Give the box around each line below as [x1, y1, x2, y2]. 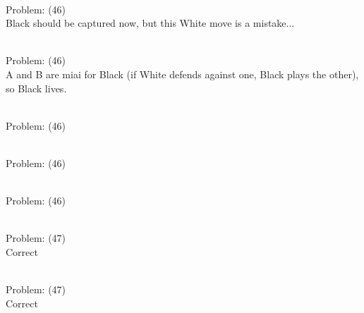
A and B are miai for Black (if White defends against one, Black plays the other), [6, 66, 359, 81]
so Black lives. [6, 80, 67, 95]
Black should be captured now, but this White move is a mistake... [6, 16, 295, 30]
